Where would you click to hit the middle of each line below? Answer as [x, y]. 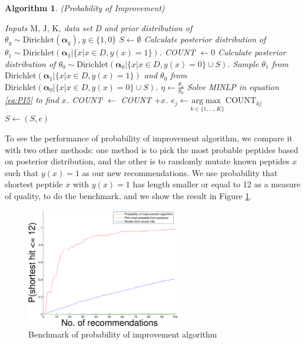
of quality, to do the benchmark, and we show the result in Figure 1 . [128, 195]
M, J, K [44, 29]
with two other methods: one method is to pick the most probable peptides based [152, 149]
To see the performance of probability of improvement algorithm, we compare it [149, 138]
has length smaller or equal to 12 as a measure [217, 184]
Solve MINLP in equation [233, 86]
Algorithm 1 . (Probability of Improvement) [85, 8]
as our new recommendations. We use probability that [180, 172]
